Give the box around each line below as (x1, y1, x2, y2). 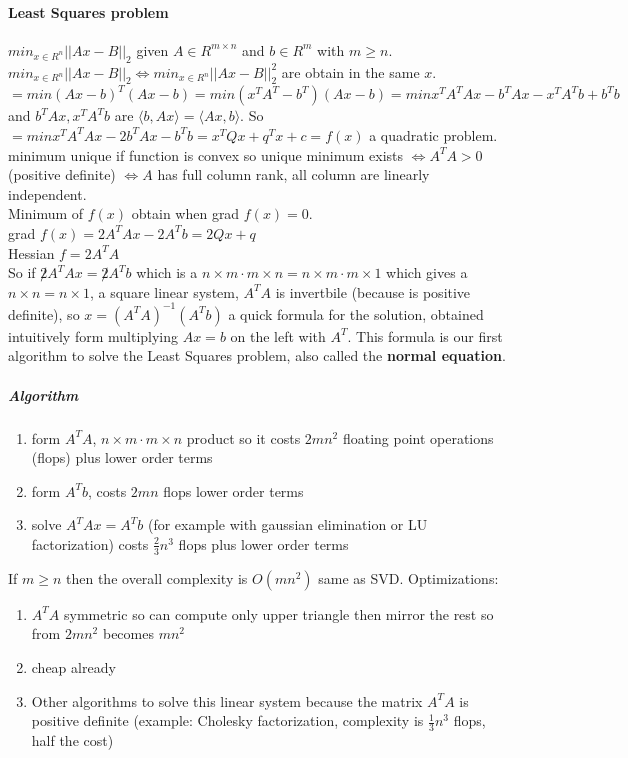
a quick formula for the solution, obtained (228, 303, 484, 324)
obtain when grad (131, 203, 240, 224)
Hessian (8, 242, 55, 263)
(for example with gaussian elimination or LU (147, 514, 428, 535)
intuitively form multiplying (8, 325, 179, 346)
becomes (102, 623, 154, 644)
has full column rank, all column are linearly (157, 164, 430, 185)
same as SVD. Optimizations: (318, 567, 499, 588)
